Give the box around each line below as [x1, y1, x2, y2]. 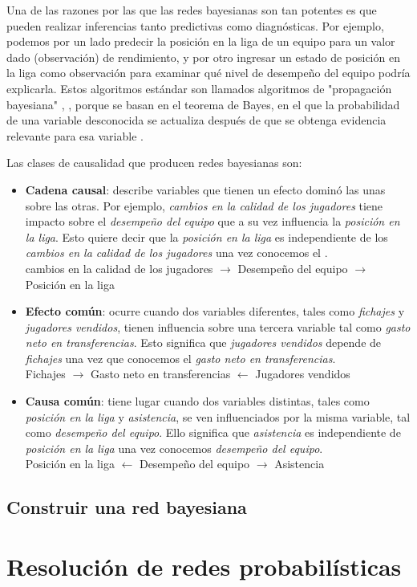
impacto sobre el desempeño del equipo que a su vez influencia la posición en [25, 213, 400, 230]
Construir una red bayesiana [6, 495, 247, 520]
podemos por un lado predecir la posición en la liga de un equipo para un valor [6, 33, 395, 50]
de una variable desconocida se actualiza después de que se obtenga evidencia [6, 112, 387, 128]
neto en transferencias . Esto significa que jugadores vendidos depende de [25, 334, 382, 351]
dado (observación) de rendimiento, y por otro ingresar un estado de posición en [6, 48, 400, 65]
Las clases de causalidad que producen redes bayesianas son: [6, 154, 302, 171]
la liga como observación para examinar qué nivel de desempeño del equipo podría [6, 64, 411, 81]
